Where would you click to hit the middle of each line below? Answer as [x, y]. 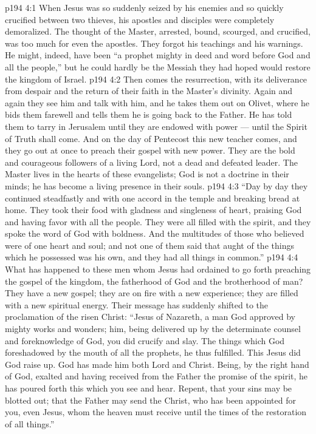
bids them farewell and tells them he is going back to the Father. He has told [149, 114]
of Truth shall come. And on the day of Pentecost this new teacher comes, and [151, 138]
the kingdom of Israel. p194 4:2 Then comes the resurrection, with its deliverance [156, 79]
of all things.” [30, 423]
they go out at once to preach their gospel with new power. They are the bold [150, 150]
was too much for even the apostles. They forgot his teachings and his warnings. [154, 43]
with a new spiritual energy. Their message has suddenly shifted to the [137, 304]
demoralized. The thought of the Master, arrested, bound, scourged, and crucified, [158, 31]
